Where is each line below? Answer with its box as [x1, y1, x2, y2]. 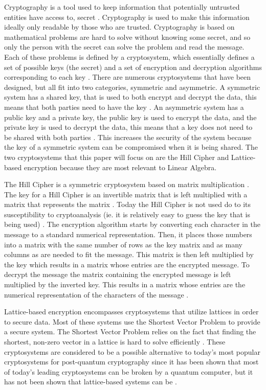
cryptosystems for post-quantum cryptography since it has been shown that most [4, 356, 259, 367]
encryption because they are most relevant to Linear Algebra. [24, 162, 217, 172]
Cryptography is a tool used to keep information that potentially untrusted [4, 2, 240, 12]
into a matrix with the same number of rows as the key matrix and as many [4, 239, 242, 249]
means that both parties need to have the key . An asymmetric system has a [4, 101, 244, 112]
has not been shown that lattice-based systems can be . [4, 376, 177, 387]
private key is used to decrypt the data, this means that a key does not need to [4, 122, 253, 132]
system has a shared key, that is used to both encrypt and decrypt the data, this [4, 91, 257, 102]
